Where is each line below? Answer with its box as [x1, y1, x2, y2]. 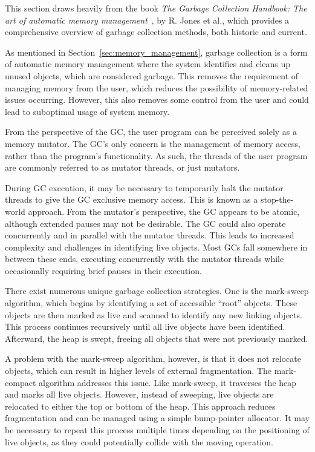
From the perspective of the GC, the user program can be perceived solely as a [5, 125, 297, 138]
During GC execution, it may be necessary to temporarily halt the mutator [5, 181, 284, 194]
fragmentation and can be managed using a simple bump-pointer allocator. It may [5, 411, 310, 424]
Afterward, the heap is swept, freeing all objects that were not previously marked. [5, 332, 308, 344]
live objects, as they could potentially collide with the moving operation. [5, 435, 273, 448]
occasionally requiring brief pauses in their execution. [5, 264, 202, 277]
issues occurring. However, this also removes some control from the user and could [5, 93, 309, 106]
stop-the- [260, 193, 294, 206]
